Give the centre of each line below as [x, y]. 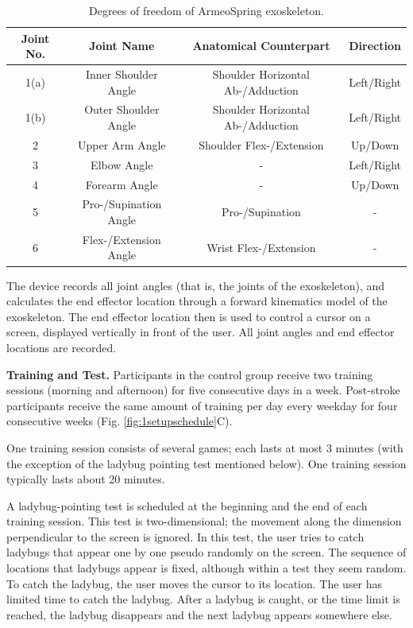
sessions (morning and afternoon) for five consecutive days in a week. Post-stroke [203, 390]
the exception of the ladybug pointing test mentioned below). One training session [206, 463]
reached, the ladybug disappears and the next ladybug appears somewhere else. [199, 614]
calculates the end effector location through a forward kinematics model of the [197, 301]
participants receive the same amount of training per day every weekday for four [202, 405]
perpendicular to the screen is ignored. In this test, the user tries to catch [185, 536]
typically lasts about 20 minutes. [86, 479]
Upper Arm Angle [122, 144]
